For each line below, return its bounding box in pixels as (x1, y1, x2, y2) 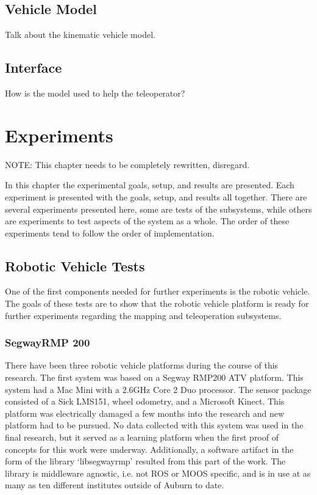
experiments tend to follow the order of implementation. (5, 226, 215, 239)
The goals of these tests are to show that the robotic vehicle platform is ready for (5, 297, 309, 310)
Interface (5, 58, 62, 77)
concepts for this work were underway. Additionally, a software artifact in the (5, 442, 294, 455)
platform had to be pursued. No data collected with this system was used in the (5, 419, 304, 431)
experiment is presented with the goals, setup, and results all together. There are (5, 190, 307, 203)
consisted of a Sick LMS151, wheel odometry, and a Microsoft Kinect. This (5, 395, 285, 408)
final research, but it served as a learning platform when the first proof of (5, 431, 279, 444)
